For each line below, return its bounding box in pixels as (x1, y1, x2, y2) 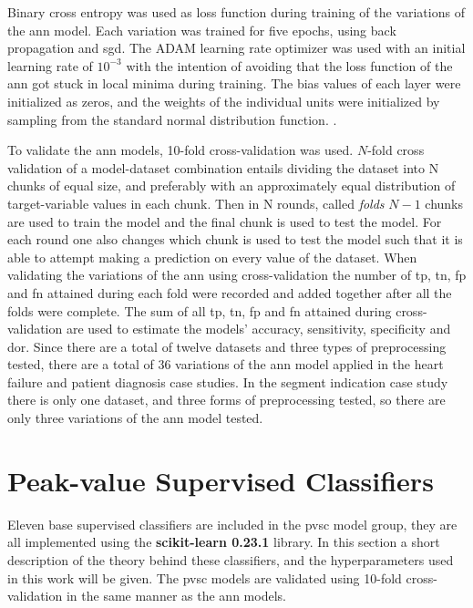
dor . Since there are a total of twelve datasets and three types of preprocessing (7, 336, 447, 356)
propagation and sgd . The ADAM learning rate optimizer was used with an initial (7, 38, 466, 57)
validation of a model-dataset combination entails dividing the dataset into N (7, 158, 439, 177)
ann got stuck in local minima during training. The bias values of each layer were (7, 74, 461, 93)
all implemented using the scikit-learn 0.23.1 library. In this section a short (7, 532, 440, 551)
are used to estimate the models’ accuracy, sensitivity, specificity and (66, 319, 451, 338)
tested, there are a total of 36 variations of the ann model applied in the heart (7, 355, 444, 374)
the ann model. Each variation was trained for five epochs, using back (7, 20, 396, 39)
